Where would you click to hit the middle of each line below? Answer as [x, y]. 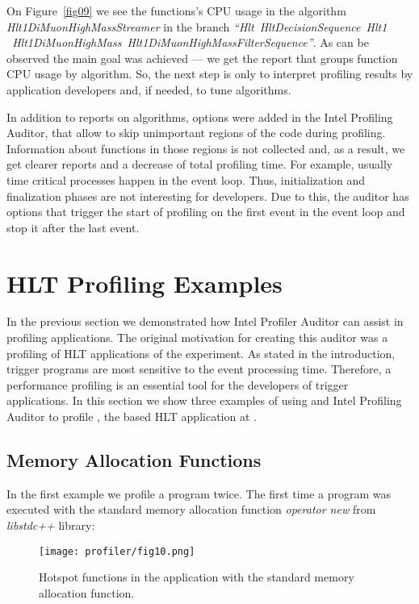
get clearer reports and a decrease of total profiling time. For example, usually [200, 164]
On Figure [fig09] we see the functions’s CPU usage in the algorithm [176, 10]
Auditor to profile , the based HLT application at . [132, 416]
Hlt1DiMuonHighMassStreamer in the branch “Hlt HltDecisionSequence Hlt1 [197, 26]
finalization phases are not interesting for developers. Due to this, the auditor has [208, 196]
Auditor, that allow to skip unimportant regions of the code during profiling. [196, 133]
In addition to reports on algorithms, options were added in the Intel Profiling [200, 117]
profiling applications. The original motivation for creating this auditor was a [197, 337]
